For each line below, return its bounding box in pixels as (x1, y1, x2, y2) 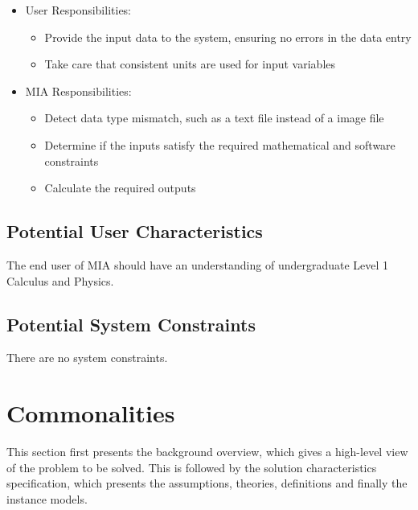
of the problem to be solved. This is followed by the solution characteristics (6, 459, 377, 475)
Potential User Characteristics (6, 219, 263, 244)
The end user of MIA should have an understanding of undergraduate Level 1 (6, 256, 389, 273)
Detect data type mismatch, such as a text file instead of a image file (44, 109, 384, 126)
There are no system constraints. (6, 349, 168, 366)
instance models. (6, 490, 88, 507)
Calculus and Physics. (6, 272, 114, 289)
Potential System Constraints (6, 311, 256, 336)
